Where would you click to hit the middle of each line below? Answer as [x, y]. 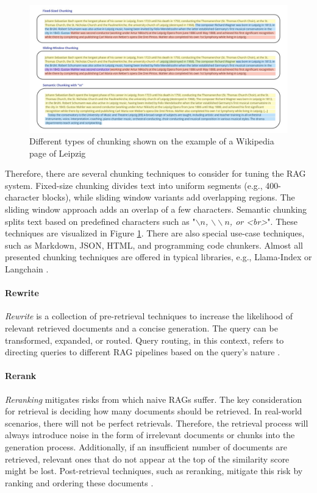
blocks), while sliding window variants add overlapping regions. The [169, 197]
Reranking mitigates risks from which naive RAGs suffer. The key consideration [154, 399]
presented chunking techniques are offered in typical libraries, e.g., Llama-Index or [158, 257]
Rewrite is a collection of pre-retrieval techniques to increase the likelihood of [149, 316]
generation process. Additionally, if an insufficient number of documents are [146, 446]
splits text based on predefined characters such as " [100, 221]
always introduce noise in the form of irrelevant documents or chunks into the [150, 435]
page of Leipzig [58, 153]
